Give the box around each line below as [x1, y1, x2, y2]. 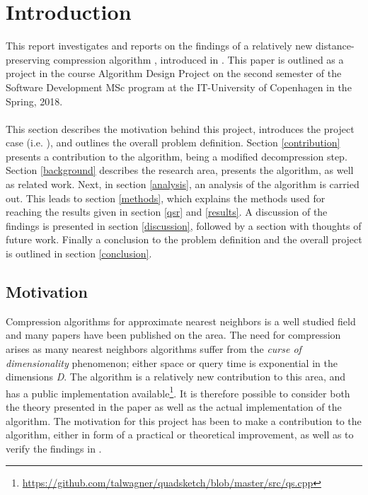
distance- [316, 38, 355, 53]
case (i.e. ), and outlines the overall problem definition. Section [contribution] [6, 135, 340, 150]
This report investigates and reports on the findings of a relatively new [6, 38, 313, 53]
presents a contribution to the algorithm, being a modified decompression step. [6, 148, 347, 163]
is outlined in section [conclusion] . [6, 246, 152, 261]
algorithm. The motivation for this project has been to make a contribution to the [6, 413, 362, 428]
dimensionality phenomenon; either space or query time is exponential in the [6, 355, 338, 370]
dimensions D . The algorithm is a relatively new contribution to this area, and [6, 369, 346, 384]
